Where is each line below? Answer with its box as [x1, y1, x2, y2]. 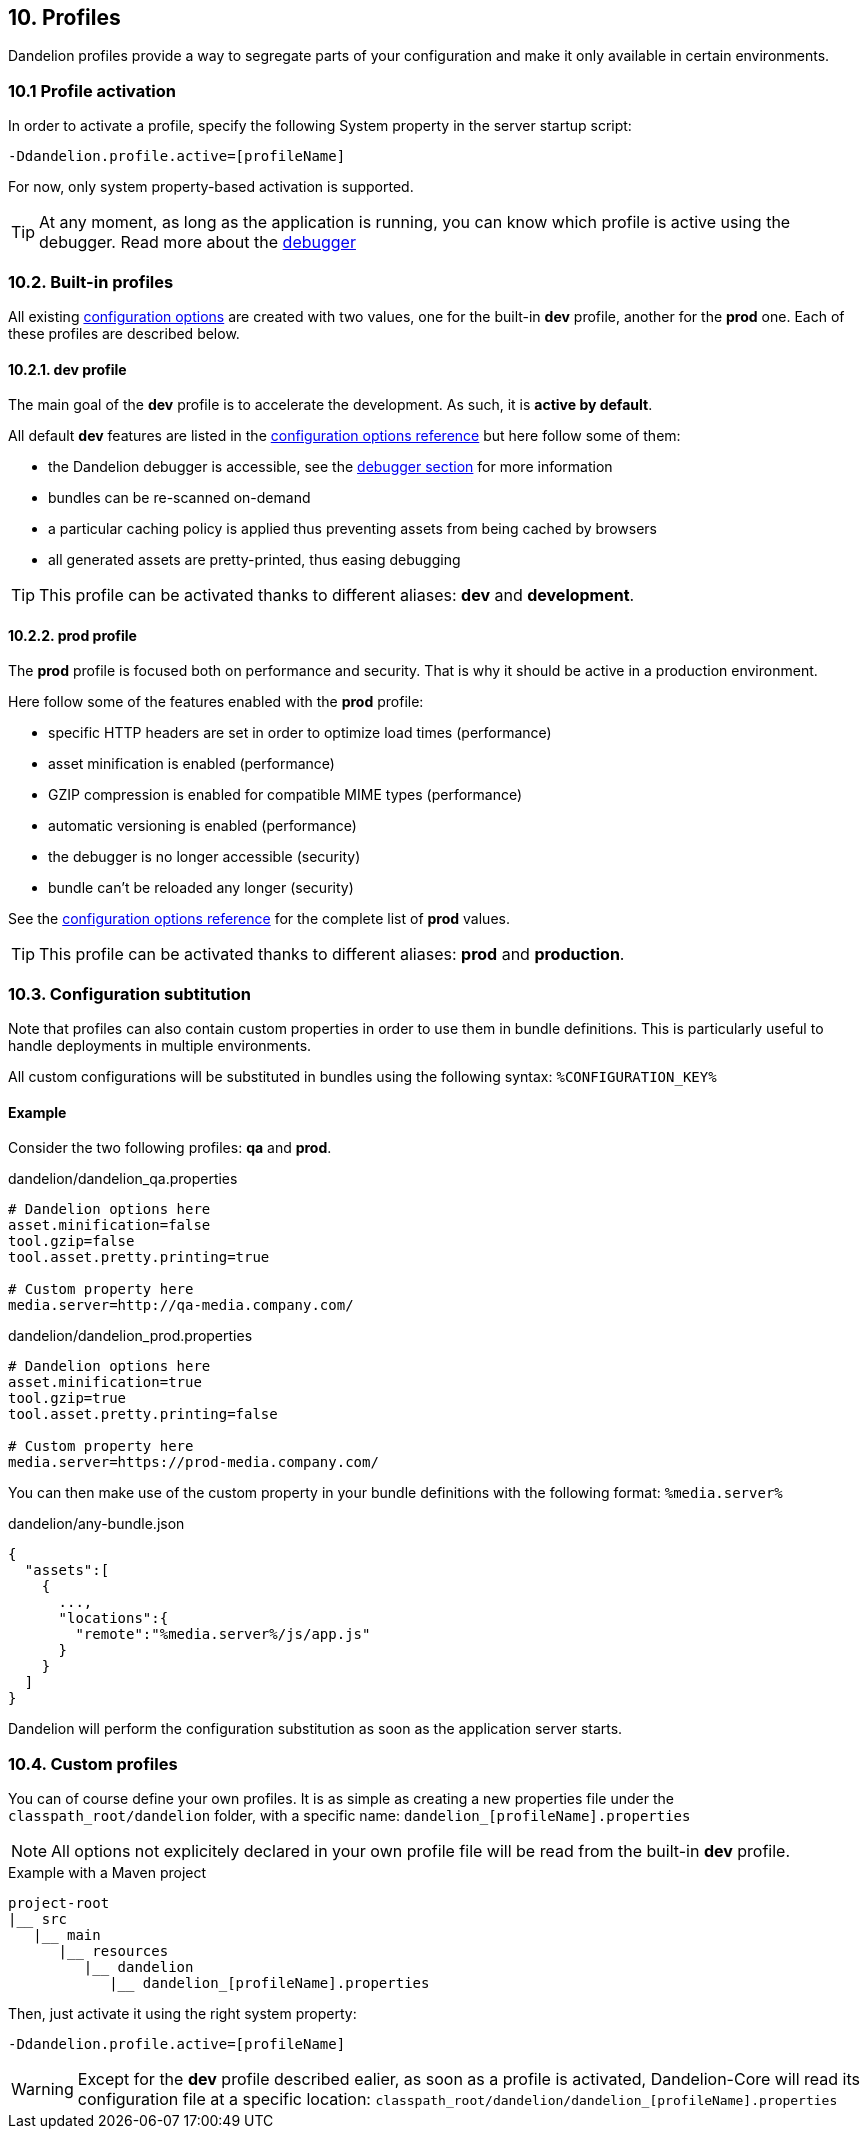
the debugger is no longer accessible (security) [48, 848, 361, 866]
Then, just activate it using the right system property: [8, 2005, 357, 2023]
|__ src [8, 1911, 68, 1928]
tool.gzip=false [8, 1233, 135, 1250]
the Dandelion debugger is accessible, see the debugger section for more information [48, 458, 613, 476]
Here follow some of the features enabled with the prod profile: [8, 693, 424, 711]
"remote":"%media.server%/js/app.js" [75, 1626, 371, 1643]
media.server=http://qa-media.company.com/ [8, 1297, 354, 1314]
